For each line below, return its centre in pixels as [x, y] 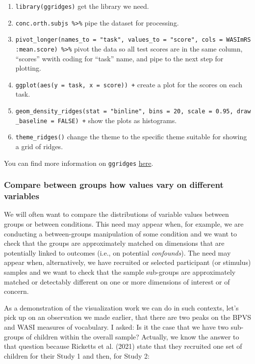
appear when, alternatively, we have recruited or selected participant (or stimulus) [127, 262]
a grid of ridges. [39, 146]
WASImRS [239, 40]
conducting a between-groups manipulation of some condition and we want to [121, 233]
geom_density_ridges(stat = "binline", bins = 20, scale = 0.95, [124, 112]
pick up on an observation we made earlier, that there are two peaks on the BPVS [127, 317]
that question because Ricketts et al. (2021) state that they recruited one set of [123, 346]
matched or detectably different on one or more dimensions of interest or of [117, 281]
